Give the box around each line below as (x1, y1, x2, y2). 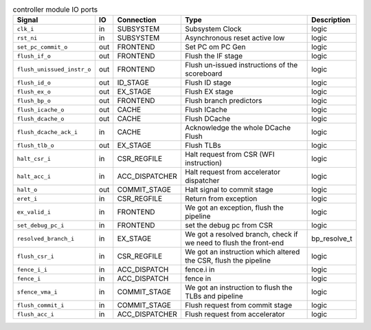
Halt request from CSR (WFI (184, 150, 275, 159)
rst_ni (16, 34, 38, 41)
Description (311, 15, 350, 25)
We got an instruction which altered (184, 247, 300, 257)
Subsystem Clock (184, 24, 242, 34)
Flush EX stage (184, 87, 234, 96)
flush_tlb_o (16, 142, 54, 149)
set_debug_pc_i (16, 221, 65, 229)
